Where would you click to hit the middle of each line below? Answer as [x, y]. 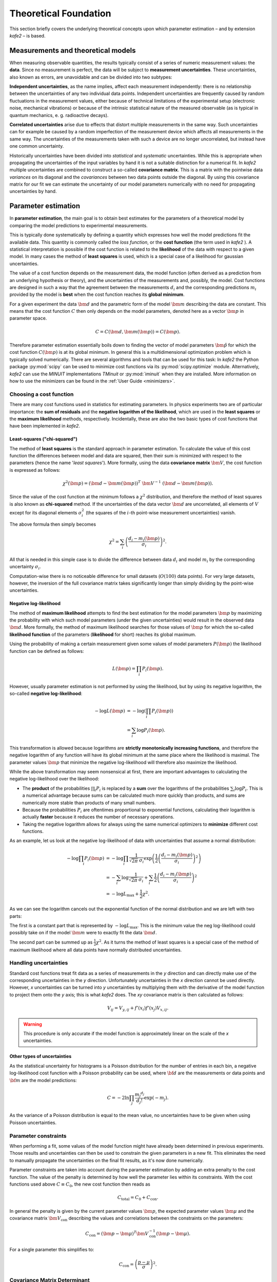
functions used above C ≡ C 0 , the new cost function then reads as [80, 1185]
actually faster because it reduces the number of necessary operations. [98, 817]
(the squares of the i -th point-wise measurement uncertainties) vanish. [161, 513]
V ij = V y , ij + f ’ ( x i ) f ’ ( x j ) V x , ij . [138, 1009]
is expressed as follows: [35, 470]
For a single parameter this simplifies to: [52, 1249]
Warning [33, 1024]
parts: [16, 916]
